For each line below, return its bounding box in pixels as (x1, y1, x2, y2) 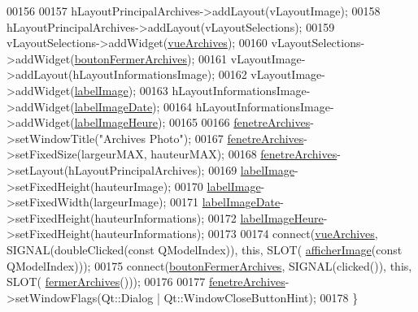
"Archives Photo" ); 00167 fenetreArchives (98, 129, 304, 146)
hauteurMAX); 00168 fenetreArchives (150, 145, 337, 162)
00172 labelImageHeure (207, 209, 324, 226)
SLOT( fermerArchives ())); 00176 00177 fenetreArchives (7, 273, 285, 290)
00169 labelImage (208, 161, 294, 178)
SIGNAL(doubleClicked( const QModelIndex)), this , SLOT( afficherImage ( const (7, 240, 403, 258)
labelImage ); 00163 (74, 81, 168, 98)
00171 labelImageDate (170, 193, 281, 210)
